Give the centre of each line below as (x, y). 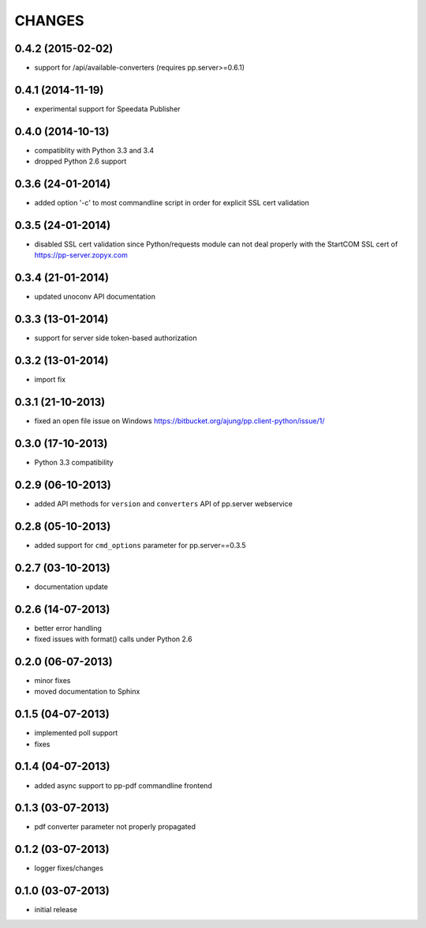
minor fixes (52, 680)
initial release (56, 910)
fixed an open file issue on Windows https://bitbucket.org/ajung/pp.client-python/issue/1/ (179, 421)
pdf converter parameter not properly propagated (115, 827)
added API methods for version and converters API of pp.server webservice (164, 503)
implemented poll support (76, 733)
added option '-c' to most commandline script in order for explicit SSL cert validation (172, 203)
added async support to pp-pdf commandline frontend (123, 785)
